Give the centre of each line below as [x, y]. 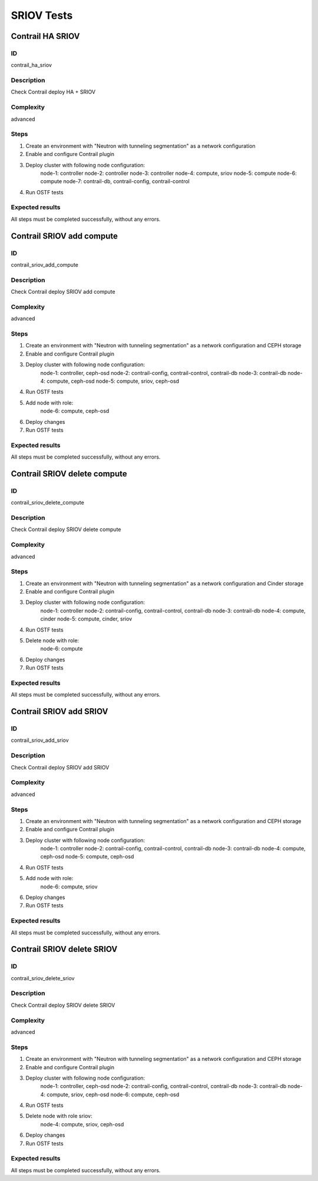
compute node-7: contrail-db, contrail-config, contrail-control [115, 181]
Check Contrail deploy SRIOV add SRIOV [60, 767]
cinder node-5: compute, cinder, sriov [86, 619]
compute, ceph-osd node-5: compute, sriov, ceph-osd [113, 381]
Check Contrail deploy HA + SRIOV [53, 92]
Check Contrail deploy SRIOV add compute [63, 292]
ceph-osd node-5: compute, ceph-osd [87, 857]
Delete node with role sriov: [59, 1116]
